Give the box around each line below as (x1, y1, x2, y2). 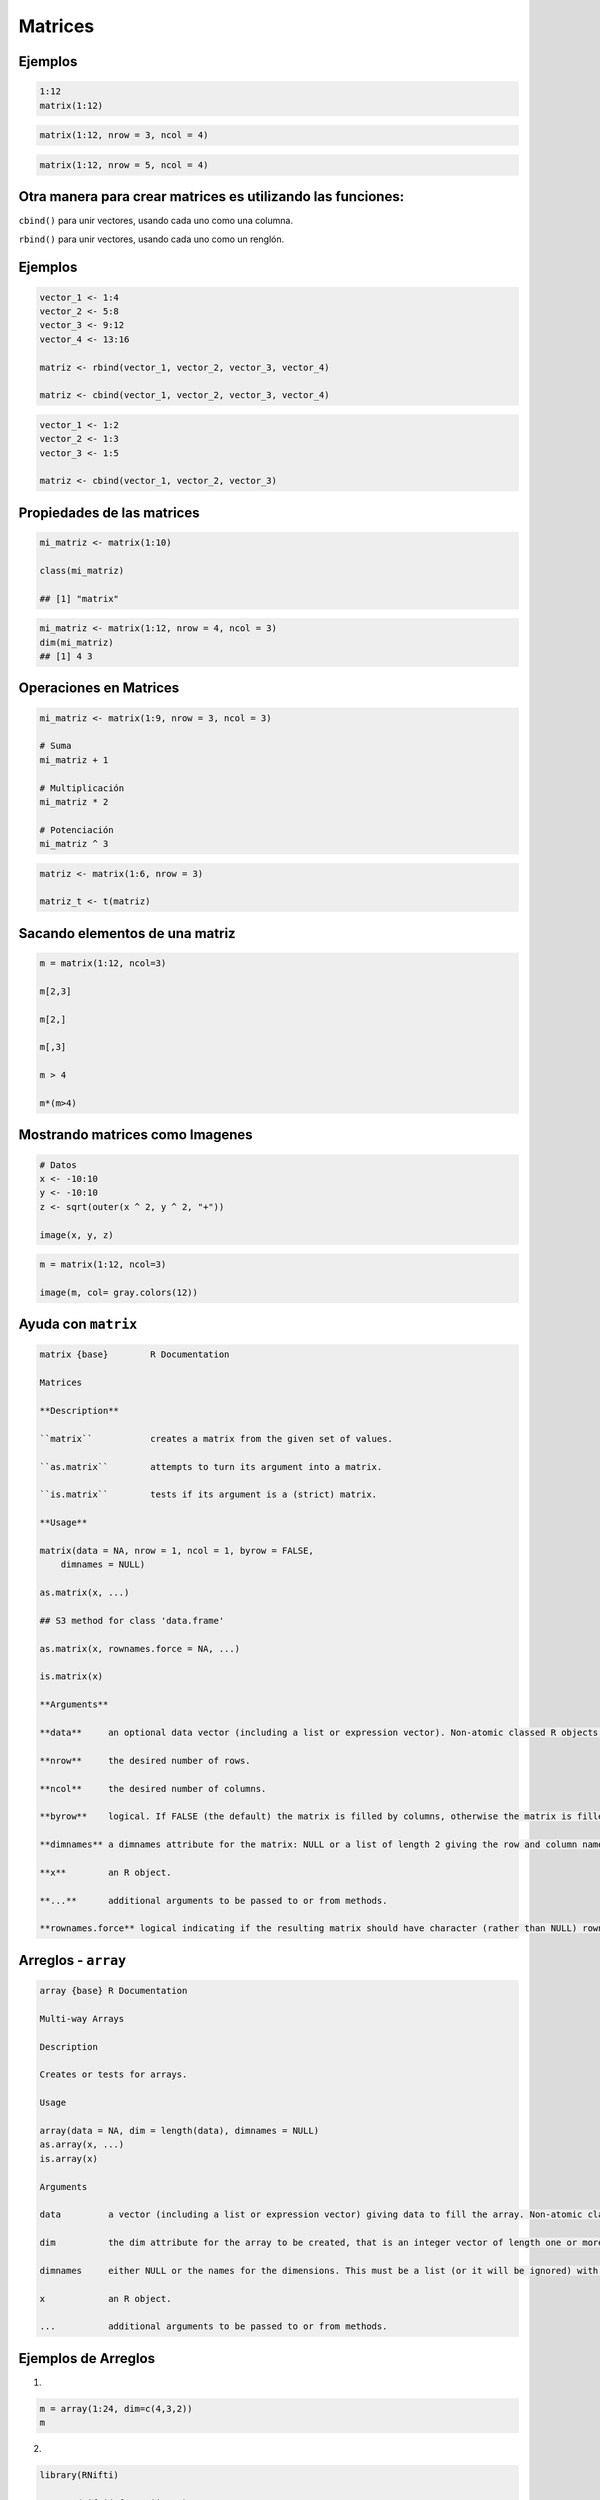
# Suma (39, 740, 72, 752)
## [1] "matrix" (39, 593, 120, 604)
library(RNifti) (39, 2470, 120, 2481)
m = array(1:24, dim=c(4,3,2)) (39, 2403, 194, 2414)
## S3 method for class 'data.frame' (39, 1615, 225, 1626)
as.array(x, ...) (39, 2139, 125, 2150)
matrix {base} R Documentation (39, 1349, 230, 1360)
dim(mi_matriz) (39, 636, 114, 648)
